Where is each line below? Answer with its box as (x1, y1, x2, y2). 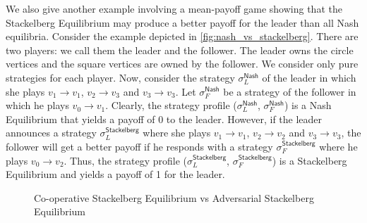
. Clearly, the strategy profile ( (105, 98, 237, 113)
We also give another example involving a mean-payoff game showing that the (6, 1, 342, 15)
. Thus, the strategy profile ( (64, 153, 188, 167)
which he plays (6, 98, 69, 113)
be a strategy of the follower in (223, 84, 356, 98)
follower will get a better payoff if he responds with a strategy (6, 139, 273, 153)
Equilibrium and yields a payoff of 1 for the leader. (6, 167, 225, 181)
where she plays (143, 125, 211, 140)
